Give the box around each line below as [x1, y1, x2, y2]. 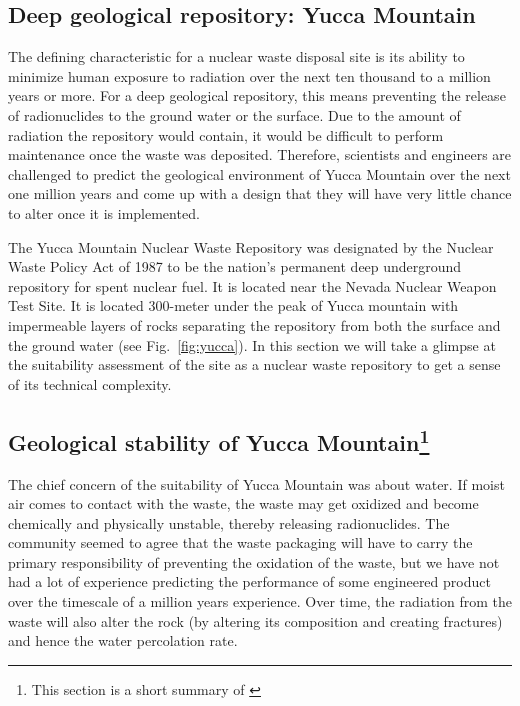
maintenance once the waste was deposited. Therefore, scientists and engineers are [8, 144, 512, 165]
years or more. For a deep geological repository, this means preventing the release [8, 85, 506, 106]
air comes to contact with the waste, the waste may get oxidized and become [8, 493, 479, 514]
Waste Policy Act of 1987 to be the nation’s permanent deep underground [8, 256, 462, 277]
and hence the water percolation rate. [8, 630, 238, 651]
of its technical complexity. [8, 373, 172, 394]
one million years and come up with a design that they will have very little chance [8, 183, 512, 204]
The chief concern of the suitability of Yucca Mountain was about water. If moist [8, 473, 505, 494]
